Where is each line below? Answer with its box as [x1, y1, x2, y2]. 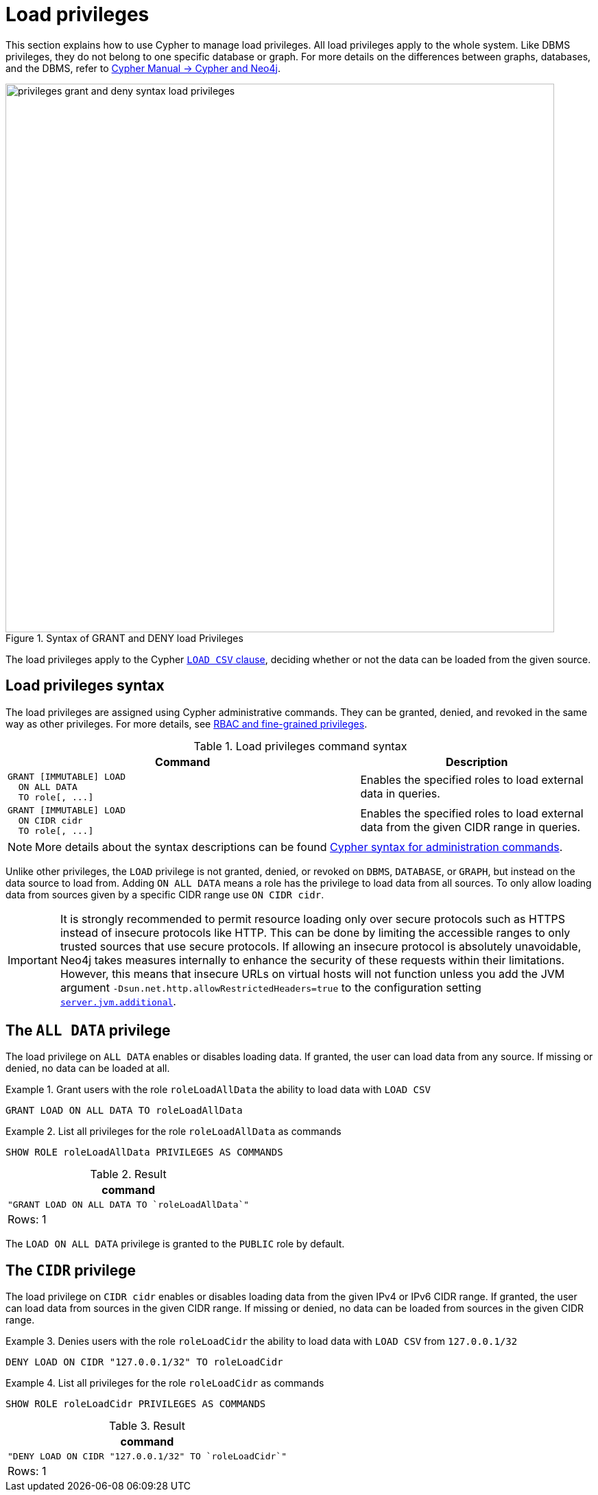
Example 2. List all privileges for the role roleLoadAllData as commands [5, 1125, 342, 1138]
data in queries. [360, 787, 440, 801]
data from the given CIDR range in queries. [360, 820, 581, 835]
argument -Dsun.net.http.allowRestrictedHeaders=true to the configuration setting [60, 980, 481, 994]
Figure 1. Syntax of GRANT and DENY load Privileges [5, 632, 243, 644]
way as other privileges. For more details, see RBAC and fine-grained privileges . [5, 717, 368, 730]
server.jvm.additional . [60, 994, 176, 1008]
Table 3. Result [109, 1419, 185, 1433]
